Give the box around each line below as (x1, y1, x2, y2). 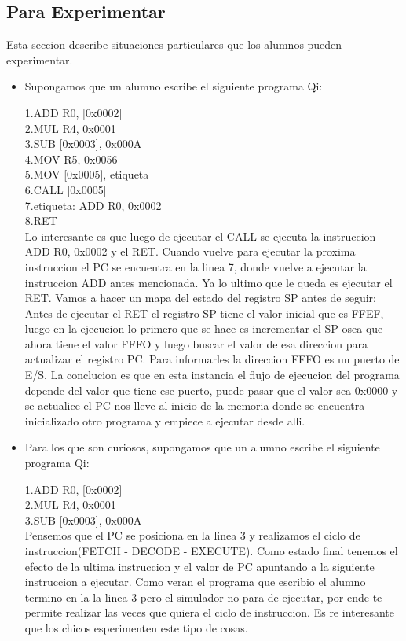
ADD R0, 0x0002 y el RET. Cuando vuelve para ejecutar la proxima (24, 243, 356, 260)
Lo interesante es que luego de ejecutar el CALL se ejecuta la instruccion (24, 227, 376, 244)
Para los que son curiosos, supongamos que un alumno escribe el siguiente (24, 439, 380, 455)
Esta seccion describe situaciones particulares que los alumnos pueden (6, 36, 342, 53)
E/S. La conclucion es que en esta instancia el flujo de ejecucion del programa (24, 367, 400, 383)
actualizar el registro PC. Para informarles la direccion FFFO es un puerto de (24, 351, 400, 367)
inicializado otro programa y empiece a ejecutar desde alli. (24, 412, 305, 429)
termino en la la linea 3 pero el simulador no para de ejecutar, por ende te (24, 588, 382, 605)
